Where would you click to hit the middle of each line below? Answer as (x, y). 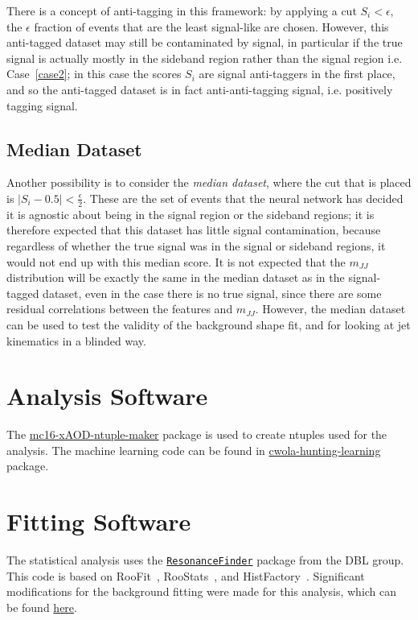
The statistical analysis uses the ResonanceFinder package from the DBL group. (205, 560)
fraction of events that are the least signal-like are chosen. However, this (211, 26)
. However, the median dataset (330, 309)
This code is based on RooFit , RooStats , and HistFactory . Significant (186, 575)
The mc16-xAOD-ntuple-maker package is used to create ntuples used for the (197, 434)
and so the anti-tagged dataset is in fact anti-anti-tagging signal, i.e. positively (200, 89)
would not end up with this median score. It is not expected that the (176, 261)
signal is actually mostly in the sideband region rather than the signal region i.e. (205, 58)
